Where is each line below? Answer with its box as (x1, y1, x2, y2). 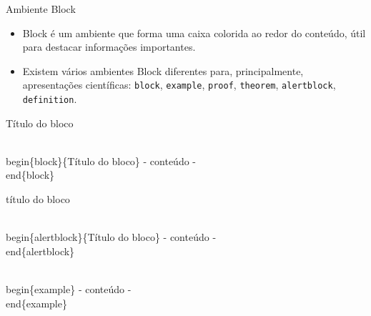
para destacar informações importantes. (22, 39, 196, 54)
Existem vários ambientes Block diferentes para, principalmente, (22, 63, 304, 78)
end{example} (6, 295, 67, 310)
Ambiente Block (6, 1, 76, 16)
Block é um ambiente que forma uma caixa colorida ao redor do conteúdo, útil (22, 25, 366, 40)
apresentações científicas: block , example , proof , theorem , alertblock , (22, 77, 336, 92)
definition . (22, 92, 77, 107)
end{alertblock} (6, 243, 75, 258)
